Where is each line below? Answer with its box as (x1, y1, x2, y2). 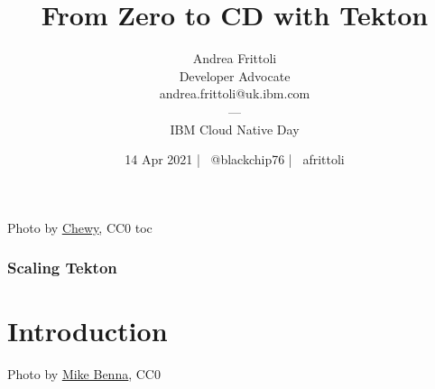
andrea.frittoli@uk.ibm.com (159, 84, 310, 103)
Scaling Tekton (7, 256, 117, 279)
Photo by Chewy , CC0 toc (7, 218, 153, 236)
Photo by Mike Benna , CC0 (7, 365, 161, 384)
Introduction (7, 312, 168, 349)
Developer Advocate (179, 66, 291, 85)
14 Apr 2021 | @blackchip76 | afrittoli (125, 150, 345, 169)
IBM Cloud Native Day (170, 119, 300, 138)
